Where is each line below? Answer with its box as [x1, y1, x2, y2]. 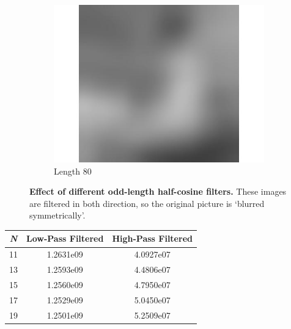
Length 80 [54, 164, 92, 177]
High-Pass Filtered [112, 232, 193, 245]
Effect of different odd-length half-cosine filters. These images [29, 185, 287, 198]
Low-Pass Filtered [26, 232, 104, 245]
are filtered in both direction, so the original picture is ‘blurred [29, 197, 265, 209]
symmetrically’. [29, 209, 86, 222]
